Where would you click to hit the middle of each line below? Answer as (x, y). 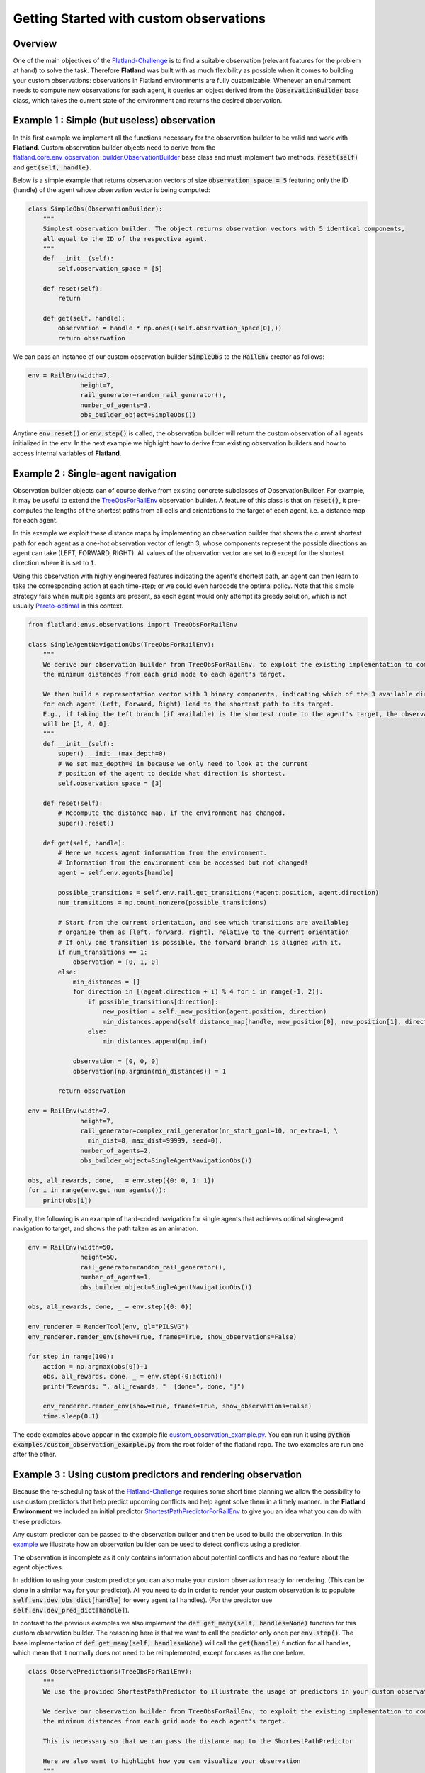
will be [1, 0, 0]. (77, 724)
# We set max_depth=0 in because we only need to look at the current (183, 763)
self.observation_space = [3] (110, 783)
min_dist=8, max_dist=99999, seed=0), (155, 1141)
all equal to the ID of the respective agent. (125, 239)
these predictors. (38, 1521)
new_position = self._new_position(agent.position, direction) (215, 1012)
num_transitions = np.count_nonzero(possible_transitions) (163, 902)
